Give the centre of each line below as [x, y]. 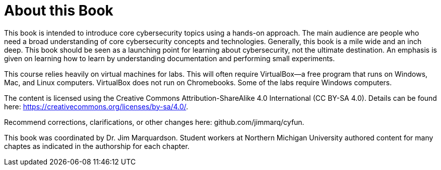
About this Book [59, 11]
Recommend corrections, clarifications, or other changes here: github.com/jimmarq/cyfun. [154, 122]
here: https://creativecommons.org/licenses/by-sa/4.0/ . [96, 106]
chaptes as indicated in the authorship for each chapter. [97, 146]
